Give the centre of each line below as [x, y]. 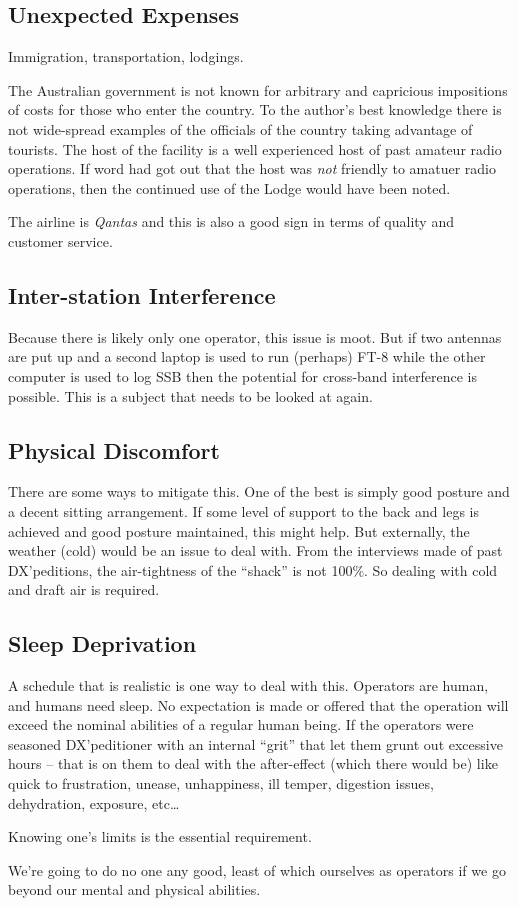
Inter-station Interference [142, 294]
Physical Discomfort [114, 449]
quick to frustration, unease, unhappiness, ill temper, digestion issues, [221, 783]
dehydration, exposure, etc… [94, 802]
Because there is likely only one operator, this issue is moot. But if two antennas [255, 336]
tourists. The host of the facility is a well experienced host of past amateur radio [255, 148]
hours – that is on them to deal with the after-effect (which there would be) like [253, 763]
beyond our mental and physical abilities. [134, 889]
